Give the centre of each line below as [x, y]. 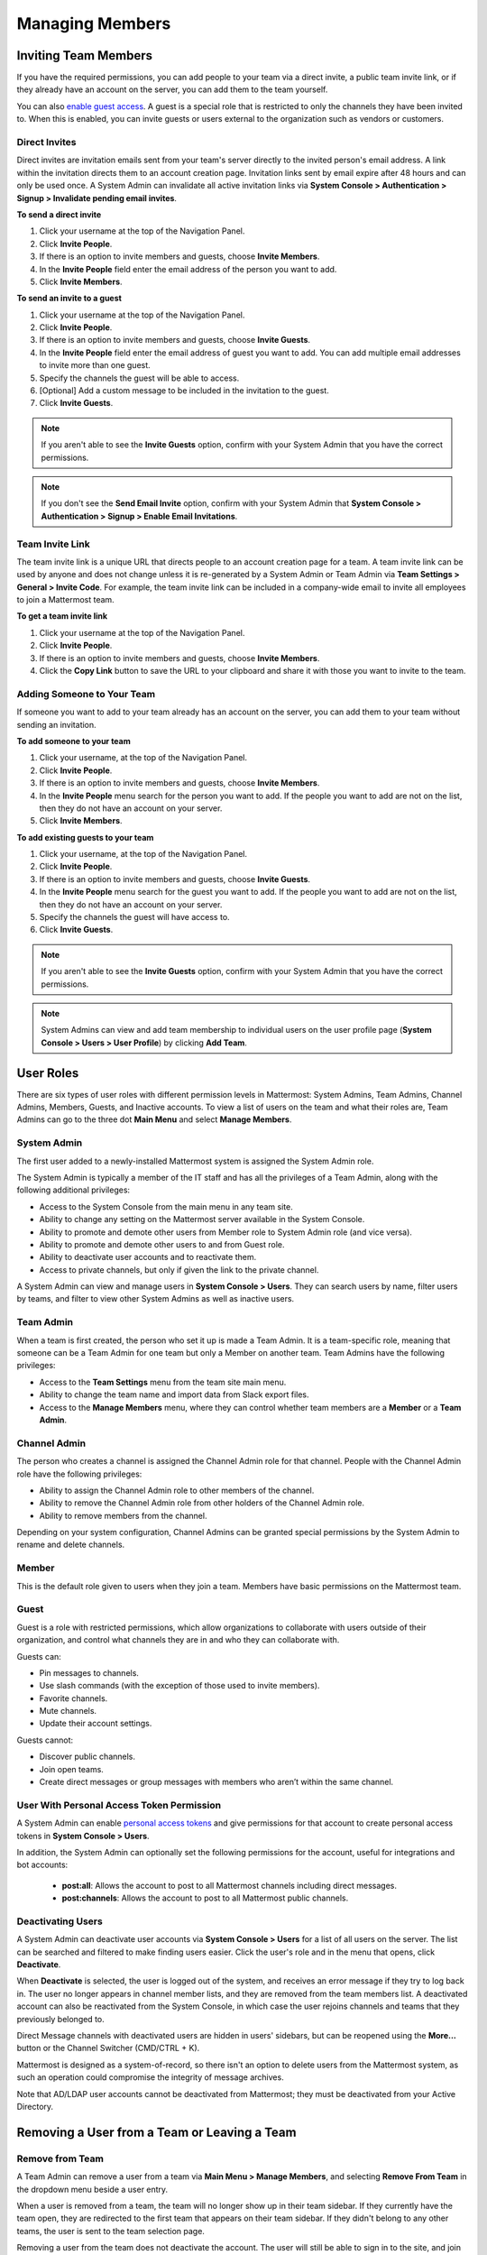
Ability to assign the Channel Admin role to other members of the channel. [177, 1490]
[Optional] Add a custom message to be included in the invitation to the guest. [184, 391]
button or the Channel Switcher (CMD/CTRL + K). [108, 2048]
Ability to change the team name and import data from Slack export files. [175, 1394]
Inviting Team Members [85, 55]
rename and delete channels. [71, 1545]
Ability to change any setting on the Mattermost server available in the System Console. [202, 1220]
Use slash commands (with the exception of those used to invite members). [179, 1686]
